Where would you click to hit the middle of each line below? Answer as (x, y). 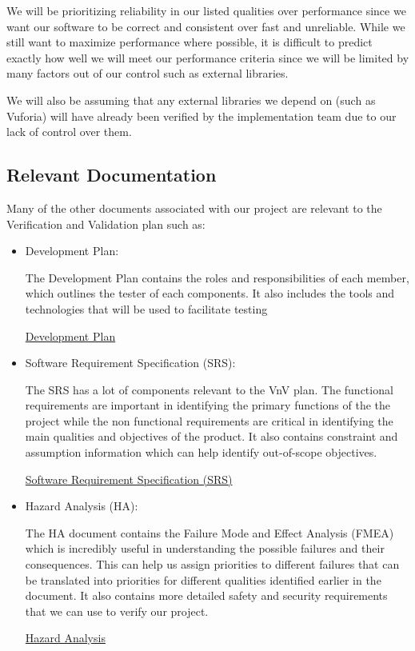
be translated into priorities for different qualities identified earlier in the (203, 579)
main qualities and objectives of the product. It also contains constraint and (211, 436)
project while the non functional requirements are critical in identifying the (209, 420)
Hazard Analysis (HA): (82, 506)
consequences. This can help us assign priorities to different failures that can (212, 564)
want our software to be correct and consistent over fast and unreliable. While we (206, 26)
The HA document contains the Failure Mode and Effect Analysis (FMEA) (209, 532)
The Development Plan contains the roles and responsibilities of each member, (217, 277)
